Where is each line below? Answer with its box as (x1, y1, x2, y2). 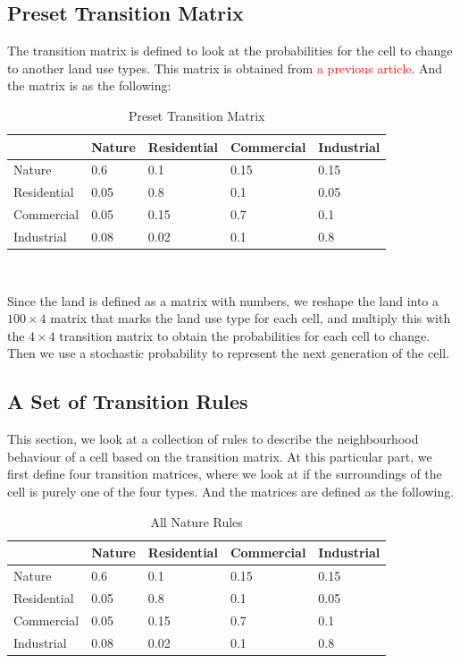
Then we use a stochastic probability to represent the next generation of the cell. (7, 344, 450, 362)
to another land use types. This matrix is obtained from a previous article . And (7, 58, 443, 77)
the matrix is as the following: (7, 76, 171, 95)
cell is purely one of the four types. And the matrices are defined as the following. (7, 482, 455, 500)
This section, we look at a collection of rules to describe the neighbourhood (7, 429, 419, 448)
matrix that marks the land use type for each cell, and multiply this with (50, 309, 451, 327)
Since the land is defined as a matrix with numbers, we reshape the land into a (7, 291, 439, 310)
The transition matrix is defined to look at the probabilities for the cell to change (7, 41, 453, 60)
